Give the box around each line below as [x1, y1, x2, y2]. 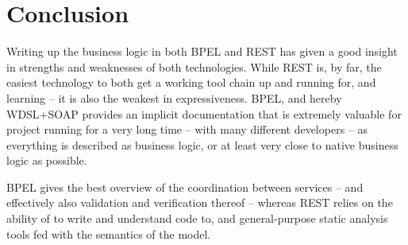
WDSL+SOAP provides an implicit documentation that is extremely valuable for [6, 105, 402, 122]
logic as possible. [6, 152, 87, 169]
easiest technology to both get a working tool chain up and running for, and [6, 74, 376, 91]
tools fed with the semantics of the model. [6, 225, 211, 242]
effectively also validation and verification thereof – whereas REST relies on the [6, 194, 393, 211]
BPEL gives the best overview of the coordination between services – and [6, 178, 364, 195]
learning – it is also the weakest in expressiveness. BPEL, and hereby [6, 89, 342, 106]
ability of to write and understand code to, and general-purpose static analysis [6, 210, 388, 227]
